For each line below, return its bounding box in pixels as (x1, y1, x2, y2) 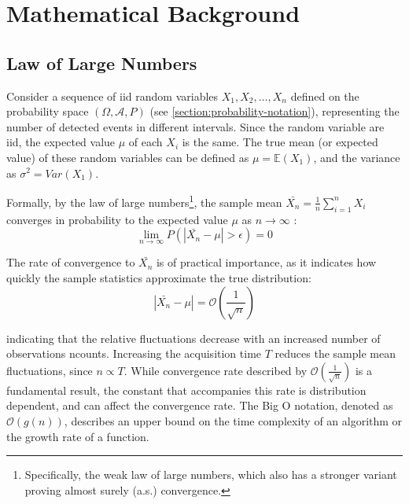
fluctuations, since (6, 362, 93, 378)
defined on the (290, 87, 359, 104)
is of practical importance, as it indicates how (156, 254, 377, 270)
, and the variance (313, 149, 400, 165)
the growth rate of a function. (6, 428, 149, 444)
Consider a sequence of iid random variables (6, 87, 219, 104)
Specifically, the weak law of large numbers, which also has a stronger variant (24, 466, 397, 483)
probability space (6, 103, 89, 120)
